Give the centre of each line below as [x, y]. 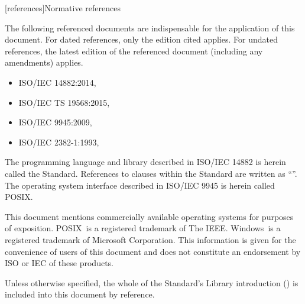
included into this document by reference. [80, 294]
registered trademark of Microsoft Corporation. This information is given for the [150, 239]
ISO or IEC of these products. [59, 263]
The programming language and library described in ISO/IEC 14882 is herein [145, 162]
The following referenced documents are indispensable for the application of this [150, 28]
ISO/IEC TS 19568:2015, [64, 102]
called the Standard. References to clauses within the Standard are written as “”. [151, 173]
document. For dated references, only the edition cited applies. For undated [141, 39]
